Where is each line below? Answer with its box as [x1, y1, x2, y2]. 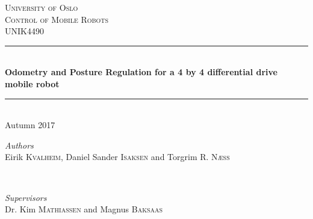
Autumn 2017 [5, 119, 55, 131]
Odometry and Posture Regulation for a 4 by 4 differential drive [5, 66, 277, 78]
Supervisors [5, 191, 47, 203]
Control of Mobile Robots [5, 13, 109, 25]
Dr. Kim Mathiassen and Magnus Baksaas [5, 203, 163, 215]
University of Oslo [5, 1, 78, 13]
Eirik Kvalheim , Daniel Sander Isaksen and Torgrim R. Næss [5, 150, 230, 163]
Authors [5, 138, 34, 151]
